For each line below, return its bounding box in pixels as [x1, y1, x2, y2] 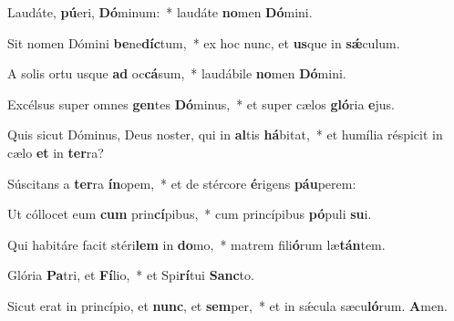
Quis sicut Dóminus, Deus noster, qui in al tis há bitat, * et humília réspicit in [7, 125, 443, 144]
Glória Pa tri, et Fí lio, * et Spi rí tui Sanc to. [7, 265, 254, 285]
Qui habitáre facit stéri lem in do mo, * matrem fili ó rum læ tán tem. [7, 234, 386, 254]
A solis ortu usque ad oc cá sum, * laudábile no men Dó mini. [7, 64, 346, 83]
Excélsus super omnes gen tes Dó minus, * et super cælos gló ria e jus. [7, 94, 395, 113]
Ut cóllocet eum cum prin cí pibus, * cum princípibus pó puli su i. [7, 204, 372, 223]
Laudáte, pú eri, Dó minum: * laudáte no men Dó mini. [7, 3, 313, 21]
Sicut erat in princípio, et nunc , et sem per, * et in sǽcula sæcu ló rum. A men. [7, 295, 448, 315]
